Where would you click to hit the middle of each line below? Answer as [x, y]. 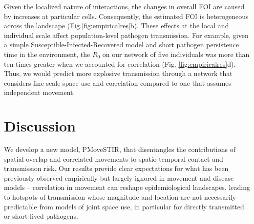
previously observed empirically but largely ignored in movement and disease [119, 177]
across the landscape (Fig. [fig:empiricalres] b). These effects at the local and [116, 26]
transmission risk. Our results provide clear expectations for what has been [116, 168]
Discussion [40, 126]
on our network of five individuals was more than [176, 54]
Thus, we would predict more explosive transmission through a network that [118, 73]
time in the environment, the [47, 54]
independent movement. [40, 92]
